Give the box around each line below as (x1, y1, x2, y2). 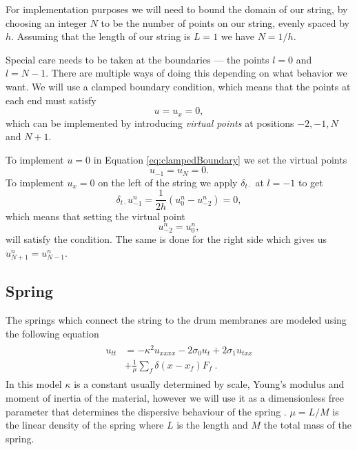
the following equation (6, 326, 99, 340)
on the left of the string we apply (98, 175, 238, 189)
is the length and (176, 418, 248, 432)
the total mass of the (263, 418, 351, 432)
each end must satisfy (6, 92, 96, 107)
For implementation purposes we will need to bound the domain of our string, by (6, 2, 348, 16)
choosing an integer (6, 15, 87, 30)
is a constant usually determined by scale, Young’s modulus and (74, 377, 345, 391)
